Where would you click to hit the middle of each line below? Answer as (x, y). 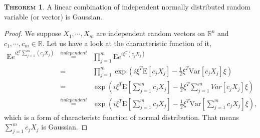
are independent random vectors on (151, 33)
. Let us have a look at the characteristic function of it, (127, 43)
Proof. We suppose (33, 33)
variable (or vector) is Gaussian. (53, 16)
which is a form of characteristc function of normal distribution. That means (121, 117)
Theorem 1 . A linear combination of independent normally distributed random (127, 6)
